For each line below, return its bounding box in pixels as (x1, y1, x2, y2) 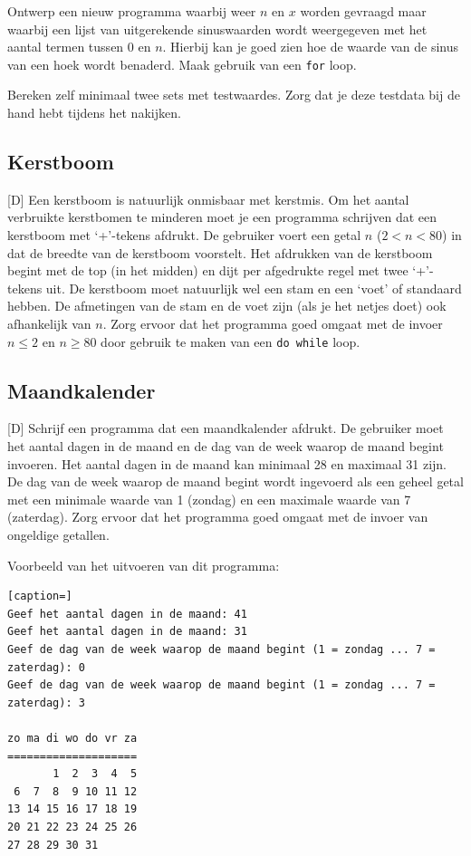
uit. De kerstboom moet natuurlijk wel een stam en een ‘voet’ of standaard (45, 278, 462, 297)
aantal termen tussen (7, 37, 124, 56)
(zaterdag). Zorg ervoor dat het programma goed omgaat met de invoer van (7, 507, 428, 526)
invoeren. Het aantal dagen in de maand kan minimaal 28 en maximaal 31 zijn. (7, 454, 447, 473)
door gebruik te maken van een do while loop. (101, 332, 360, 351)
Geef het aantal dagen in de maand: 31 (7, 625, 247, 639)
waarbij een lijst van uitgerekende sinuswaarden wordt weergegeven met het (7, 19, 428, 38)
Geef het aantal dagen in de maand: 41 (7, 607, 247, 620)
